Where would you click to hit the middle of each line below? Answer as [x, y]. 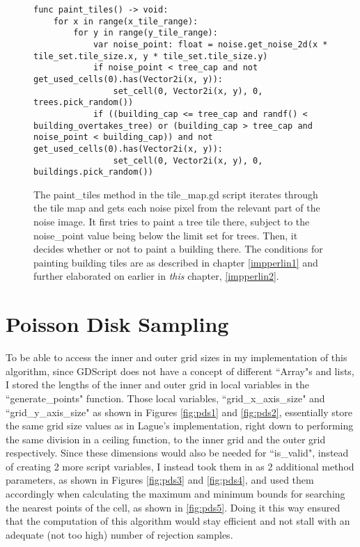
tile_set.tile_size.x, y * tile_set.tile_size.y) [151, 56]
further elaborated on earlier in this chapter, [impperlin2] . [156, 276]
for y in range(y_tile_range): [146, 33]
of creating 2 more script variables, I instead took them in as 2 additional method [180, 466]
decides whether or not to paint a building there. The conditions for [178, 249]
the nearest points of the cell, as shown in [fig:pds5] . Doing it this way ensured [173, 507]
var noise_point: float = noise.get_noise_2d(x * [210, 44]
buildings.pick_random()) [93, 172]
